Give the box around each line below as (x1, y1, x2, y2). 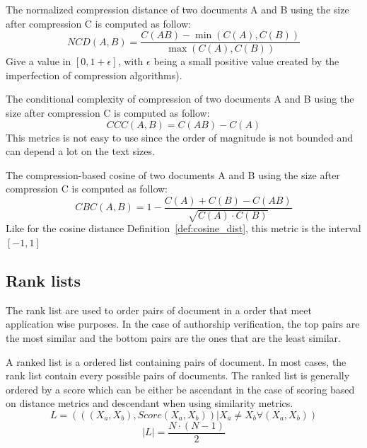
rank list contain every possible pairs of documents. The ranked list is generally (6, 368, 350, 383)
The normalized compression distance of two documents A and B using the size (6, 2, 349, 16)
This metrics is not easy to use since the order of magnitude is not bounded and (6, 130, 354, 144)
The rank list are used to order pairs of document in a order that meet (6, 302, 312, 317)
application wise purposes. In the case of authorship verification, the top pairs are (6, 316, 360, 331)
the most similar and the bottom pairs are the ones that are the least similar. (6, 331, 341, 345)
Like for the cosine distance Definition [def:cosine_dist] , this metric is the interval (6, 221, 361, 236)
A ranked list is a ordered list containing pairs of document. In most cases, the (6, 354, 346, 369)
